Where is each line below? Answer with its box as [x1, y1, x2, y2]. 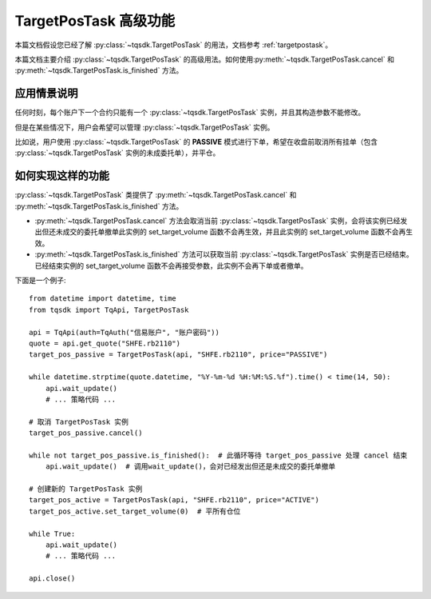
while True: [29, 529, 76, 538]
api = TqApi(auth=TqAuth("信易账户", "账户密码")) [29, 328, 219, 337]
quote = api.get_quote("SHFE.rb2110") [29, 339, 181, 348]
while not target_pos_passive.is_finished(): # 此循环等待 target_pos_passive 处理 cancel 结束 [29, 450, 408, 460]
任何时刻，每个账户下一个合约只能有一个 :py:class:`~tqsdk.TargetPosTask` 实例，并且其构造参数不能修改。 [14, 108, 366, 118]
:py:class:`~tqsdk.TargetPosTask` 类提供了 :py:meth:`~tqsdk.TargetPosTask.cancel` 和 [14, 190, 297, 200]
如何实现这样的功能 [14, 169, 109, 183]
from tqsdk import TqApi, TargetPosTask [29, 305, 189, 314]
